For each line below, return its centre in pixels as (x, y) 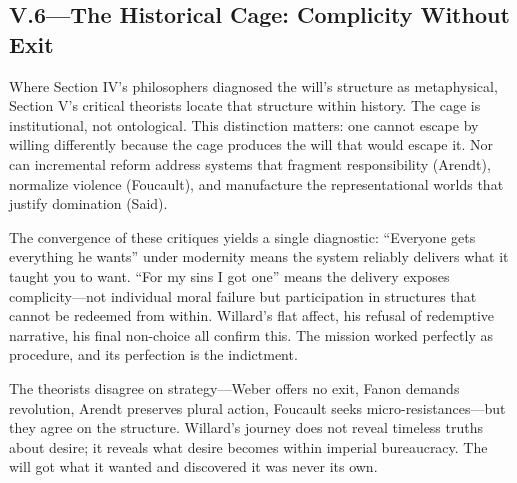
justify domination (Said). (88, 203)
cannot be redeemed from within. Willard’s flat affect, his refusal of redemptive (251, 315)
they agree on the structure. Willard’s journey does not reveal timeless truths (246, 427)
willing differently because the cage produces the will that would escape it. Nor (251, 144)
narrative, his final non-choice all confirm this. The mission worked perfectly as (251, 334)
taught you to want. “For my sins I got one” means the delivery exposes (229, 275)
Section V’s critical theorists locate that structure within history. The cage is (245, 105)
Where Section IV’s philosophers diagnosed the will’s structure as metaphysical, (253, 85)
